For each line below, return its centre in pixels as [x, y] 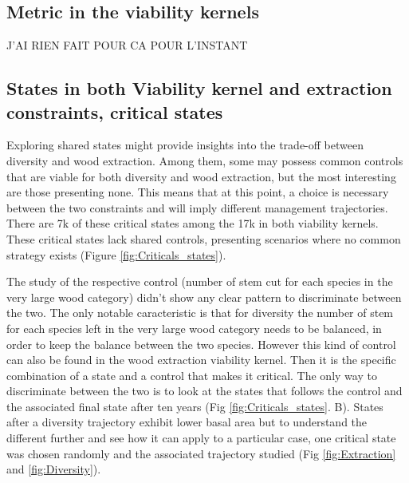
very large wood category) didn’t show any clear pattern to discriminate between [204, 297]
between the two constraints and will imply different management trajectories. [197, 207]
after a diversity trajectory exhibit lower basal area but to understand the [187, 422]
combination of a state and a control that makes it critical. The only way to [192, 375]
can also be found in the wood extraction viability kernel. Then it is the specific [201, 360]
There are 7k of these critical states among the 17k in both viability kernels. [193, 223]
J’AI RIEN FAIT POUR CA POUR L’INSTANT [127, 45]
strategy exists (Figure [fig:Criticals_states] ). [116, 254]
